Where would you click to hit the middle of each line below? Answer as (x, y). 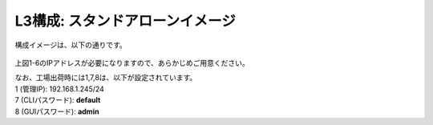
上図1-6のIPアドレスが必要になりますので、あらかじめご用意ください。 (132, 62)
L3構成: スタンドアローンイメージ (125, 21)
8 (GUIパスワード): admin (57, 111)
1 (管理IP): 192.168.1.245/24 (59, 89)
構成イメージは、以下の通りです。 (71, 45)
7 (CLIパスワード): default (58, 100)
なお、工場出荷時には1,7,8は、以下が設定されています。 (106, 78)
